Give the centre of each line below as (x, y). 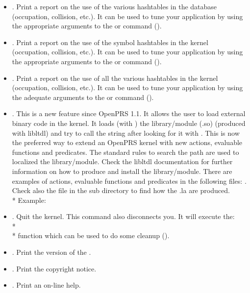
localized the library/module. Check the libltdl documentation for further (122, 161)
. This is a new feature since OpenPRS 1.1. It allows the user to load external (129, 113)
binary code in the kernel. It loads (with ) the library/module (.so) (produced (129, 123)
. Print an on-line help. (46, 285)
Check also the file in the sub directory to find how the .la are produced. (121, 190)
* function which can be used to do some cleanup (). (91, 235)
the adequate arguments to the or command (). (83, 97)
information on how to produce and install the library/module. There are (122, 171)
